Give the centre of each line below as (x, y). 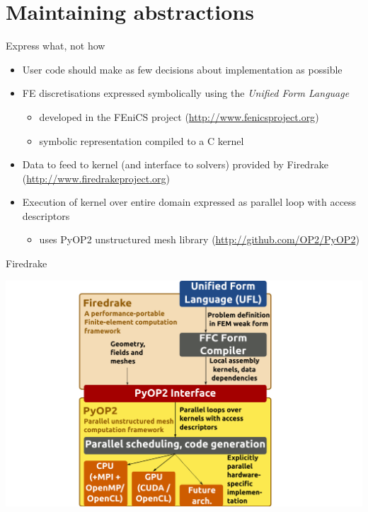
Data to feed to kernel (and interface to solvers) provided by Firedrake (175, 164)
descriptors (46, 215)
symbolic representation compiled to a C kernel (142, 140)
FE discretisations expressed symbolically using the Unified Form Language (186, 93)
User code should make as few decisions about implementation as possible (182, 69)
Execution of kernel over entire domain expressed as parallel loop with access (189, 202)
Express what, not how (56, 46)
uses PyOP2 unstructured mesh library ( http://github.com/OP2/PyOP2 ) (199, 239)
